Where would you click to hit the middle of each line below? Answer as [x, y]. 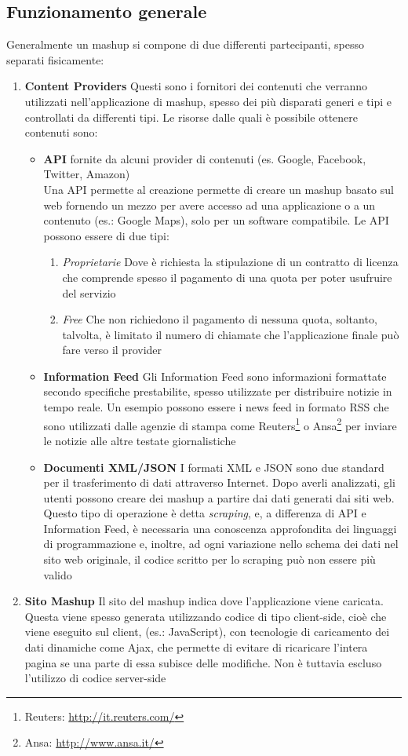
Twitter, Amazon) [87, 174]
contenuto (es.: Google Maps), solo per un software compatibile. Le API [216, 220]
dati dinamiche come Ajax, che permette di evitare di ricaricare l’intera [196, 647]
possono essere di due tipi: [106, 235]
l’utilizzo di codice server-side [95, 678]
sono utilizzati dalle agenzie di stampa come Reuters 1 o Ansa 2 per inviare [220, 424]
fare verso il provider [112, 350]
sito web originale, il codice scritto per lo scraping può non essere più [209, 559]
